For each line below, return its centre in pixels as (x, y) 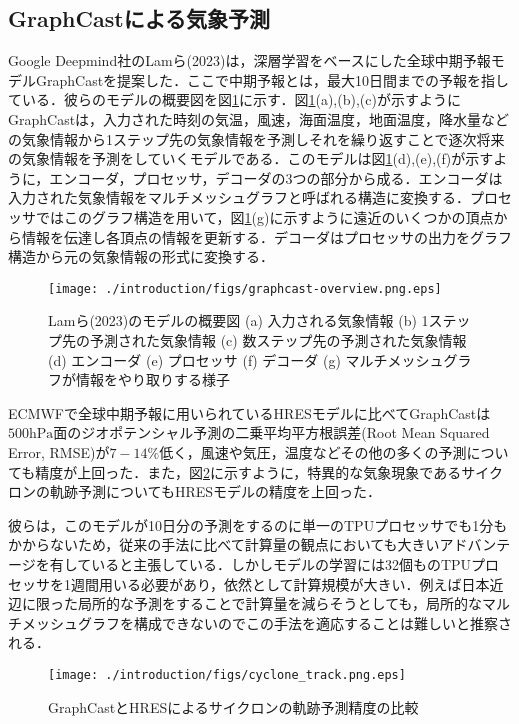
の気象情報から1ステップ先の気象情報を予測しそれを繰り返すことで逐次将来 (256, 138)
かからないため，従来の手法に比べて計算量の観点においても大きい (224, 544)
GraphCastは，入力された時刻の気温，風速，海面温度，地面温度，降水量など (259, 118)
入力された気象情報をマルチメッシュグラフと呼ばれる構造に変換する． (239, 197)
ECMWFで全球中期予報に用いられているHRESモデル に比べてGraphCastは (249, 412)
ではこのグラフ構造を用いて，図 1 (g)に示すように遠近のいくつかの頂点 (264, 216)
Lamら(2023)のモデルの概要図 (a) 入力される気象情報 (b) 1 (238, 320)
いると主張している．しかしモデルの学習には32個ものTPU (281, 563)
